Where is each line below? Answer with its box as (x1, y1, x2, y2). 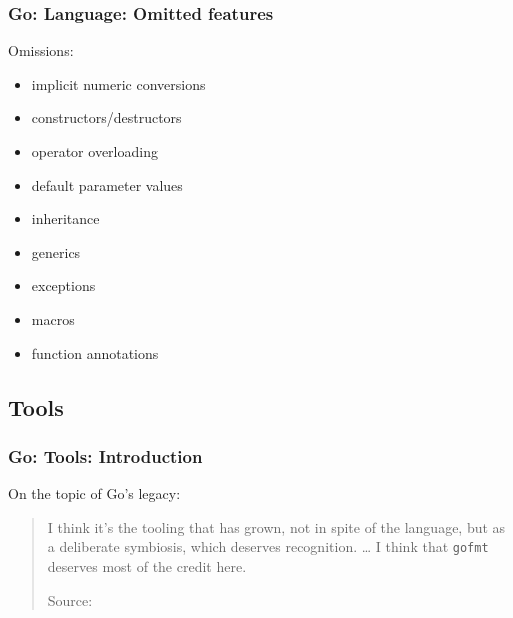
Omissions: (8, 40, 74, 61)
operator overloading (31, 141, 158, 161)
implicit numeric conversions (31, 73, 206, 94)
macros (31, 308, 75, 329)
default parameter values (31, 174, 183, 195)
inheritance (31, 208, 100, 229)
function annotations (31, 342, 159, 363)
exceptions (31, 275, 96, 296)
